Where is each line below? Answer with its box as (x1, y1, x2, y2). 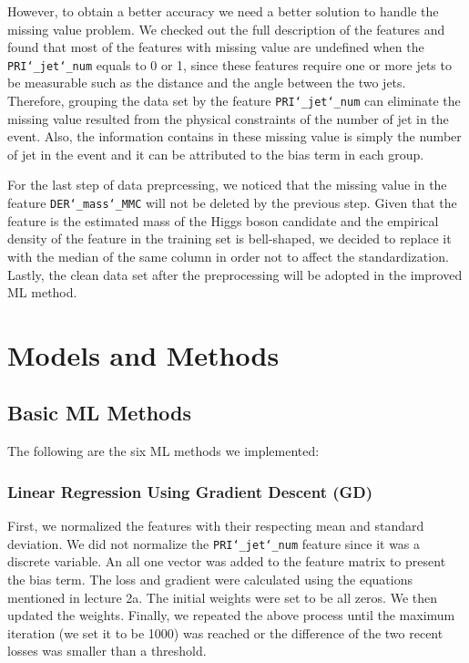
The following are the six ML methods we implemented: (7, 441, 320, 461)
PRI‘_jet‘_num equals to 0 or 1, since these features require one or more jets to (7, 55, 452, 74)
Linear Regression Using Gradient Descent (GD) (7, 480, 373, 502)
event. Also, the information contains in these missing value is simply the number (7, 127, 462, 146)
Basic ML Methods (7, 399, 191, 427)
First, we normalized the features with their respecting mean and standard (7, 516, 424, 535)
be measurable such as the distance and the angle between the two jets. (7, 73, 406, 92)
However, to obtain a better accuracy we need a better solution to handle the (7, 2, 439, 20)
